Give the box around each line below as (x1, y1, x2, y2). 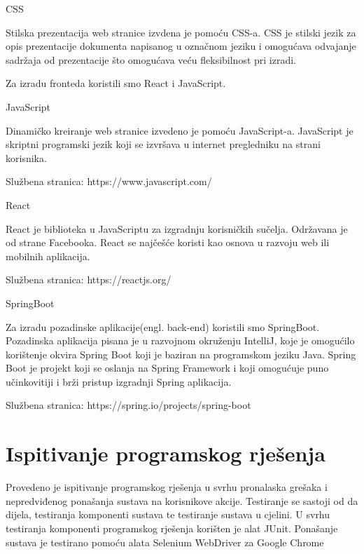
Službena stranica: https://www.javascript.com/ (6, 174, 212, 189)
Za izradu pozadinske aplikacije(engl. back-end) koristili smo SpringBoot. (6, 319, 320, 334)
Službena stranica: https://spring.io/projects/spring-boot (6, 398, 251, 412)
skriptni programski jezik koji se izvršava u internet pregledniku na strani (6, 137, 321, 151)
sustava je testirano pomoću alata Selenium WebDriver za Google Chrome (6, 534, 324, 549)
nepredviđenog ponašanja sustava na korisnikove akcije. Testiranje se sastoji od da (6, 493, 358, 508)
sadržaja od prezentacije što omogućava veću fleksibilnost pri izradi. (6, 52, 297, 67)
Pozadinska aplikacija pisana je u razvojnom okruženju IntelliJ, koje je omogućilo (6, 333, 355, 348)
